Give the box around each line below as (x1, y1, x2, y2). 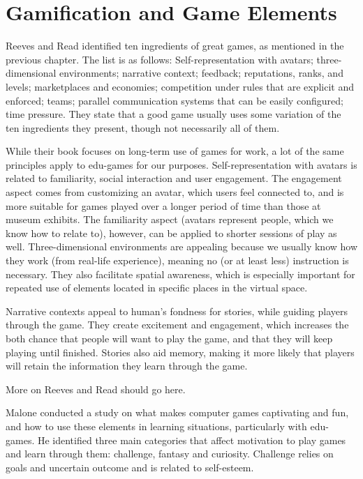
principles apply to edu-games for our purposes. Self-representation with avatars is (6, 157, 357, 172)
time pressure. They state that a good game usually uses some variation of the (6, 107, 341, 121)
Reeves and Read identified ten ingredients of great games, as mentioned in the (6, 38, 344, 53)
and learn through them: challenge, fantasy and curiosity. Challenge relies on (6, 446, 334, 461)
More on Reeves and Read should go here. (6, 381, 186, 396)
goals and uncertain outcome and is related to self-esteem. (6, 459, 254, 474)
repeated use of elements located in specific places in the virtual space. (6, 280, 308, 295)
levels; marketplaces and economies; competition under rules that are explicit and (6, 79, 354, 93)
